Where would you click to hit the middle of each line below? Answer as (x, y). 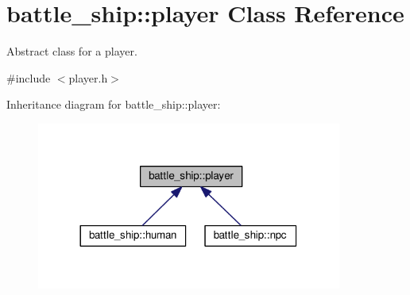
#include (29, 77)
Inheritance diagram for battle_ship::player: (114, 104)
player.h (88, 77)
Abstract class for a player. (72, 51)
